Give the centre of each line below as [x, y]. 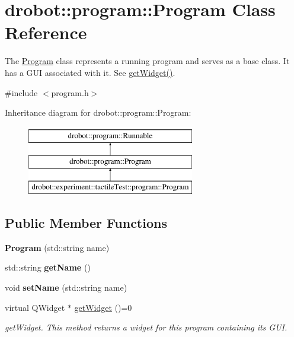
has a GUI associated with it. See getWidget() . [90, 72]
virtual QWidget [35, 307]
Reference [46, 32]
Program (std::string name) [57, 247]
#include [21, 92]
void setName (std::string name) [66, 287]
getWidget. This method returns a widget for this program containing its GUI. [146, 327]
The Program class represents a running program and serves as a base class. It [147, 61]
